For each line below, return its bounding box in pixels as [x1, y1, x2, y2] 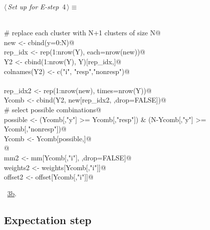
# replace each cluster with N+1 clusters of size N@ [4, 27, 161, 38]
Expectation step [4, 212, 92, 227]
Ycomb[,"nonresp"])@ [4, 124, 67, 134]
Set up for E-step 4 [7, 1, 66, 11]
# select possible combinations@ [4, 104, 101, 114]
